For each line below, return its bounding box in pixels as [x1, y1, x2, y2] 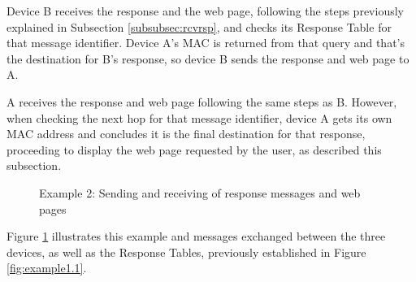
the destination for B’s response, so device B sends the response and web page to [6, 50, 409, 67]
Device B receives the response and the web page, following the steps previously [6, 2, 404, 19]
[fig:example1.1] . [6, 259, 87, 276]
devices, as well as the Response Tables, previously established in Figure [6, 243, 366, 260]
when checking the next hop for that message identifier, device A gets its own [6, 109, 392, 126]
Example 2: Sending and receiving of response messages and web [39, 184, 361, 201]
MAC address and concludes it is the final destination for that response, [6, 125, 366, 142]
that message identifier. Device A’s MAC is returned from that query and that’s [6, 34, 405, 51]
